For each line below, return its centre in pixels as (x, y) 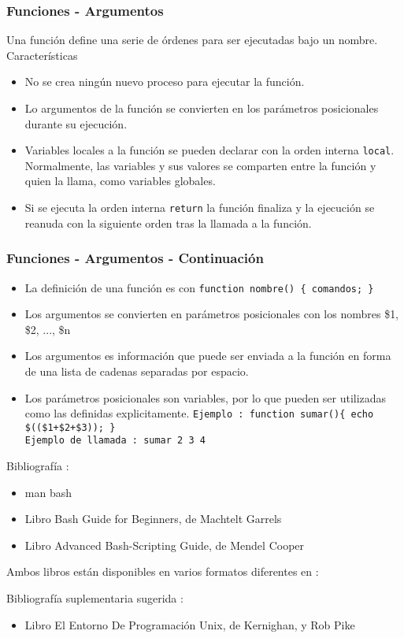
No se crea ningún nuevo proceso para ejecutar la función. (165, 82)
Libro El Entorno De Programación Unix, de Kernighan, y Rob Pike (190, 624)
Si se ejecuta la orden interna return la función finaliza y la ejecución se (200, 208)
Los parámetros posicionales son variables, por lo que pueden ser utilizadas (206, 397)
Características (42, 55)
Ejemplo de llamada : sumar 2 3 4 (115, 441)
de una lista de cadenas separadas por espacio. (137, 371)
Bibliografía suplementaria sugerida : (95, 598)
